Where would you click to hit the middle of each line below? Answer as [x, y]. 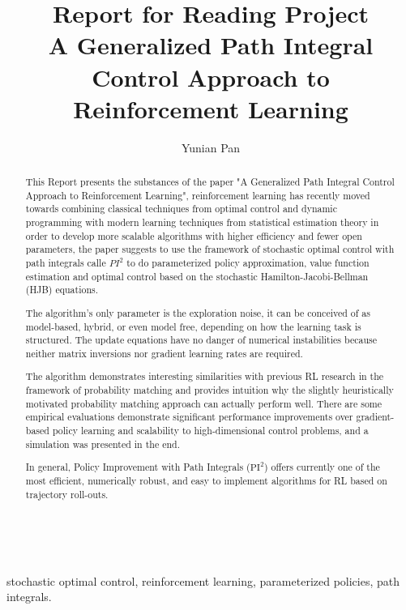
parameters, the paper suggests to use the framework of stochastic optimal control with [210, 249]
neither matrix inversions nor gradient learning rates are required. [164, 353]
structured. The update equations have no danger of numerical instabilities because [201, 340]
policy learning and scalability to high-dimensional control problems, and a [210, 431]
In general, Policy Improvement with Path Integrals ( [138, 467]
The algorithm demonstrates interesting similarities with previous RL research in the [205, 376]
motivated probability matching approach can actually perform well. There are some [204, 403]
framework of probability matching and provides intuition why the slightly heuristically [209, 390]
